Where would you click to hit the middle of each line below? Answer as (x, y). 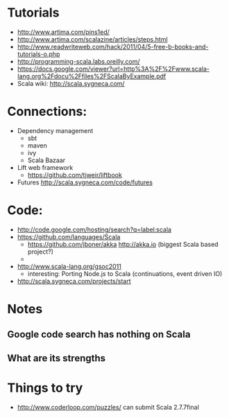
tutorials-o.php (39, 54)
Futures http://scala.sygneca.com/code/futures (85, 182)
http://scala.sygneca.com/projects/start (74, 281)
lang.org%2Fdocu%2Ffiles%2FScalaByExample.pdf (92, 76)
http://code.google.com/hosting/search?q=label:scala (94, 229)
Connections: (47, 112)
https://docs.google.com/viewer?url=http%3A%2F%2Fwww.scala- (113, 69)
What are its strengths (57, 358)
